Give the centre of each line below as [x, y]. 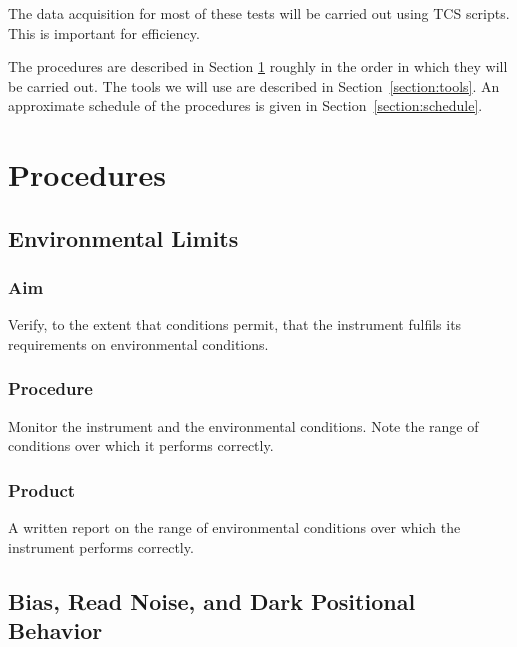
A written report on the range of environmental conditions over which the [234, 527]
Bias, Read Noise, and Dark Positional [212, 600]
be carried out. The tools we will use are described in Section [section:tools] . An [254, 85]
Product [42, 489]
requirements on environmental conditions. [138, 343]
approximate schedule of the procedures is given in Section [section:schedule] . [245, 105]
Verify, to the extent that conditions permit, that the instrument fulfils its [235, 324]
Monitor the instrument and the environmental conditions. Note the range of [243, 425]
